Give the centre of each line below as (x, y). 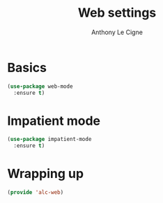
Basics (27, 67)
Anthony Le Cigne (117, 32)
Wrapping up (46, 174)
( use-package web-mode (40, 86)
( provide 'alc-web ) (36, 193)
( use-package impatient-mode (49, 140)
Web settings (117, 13)
